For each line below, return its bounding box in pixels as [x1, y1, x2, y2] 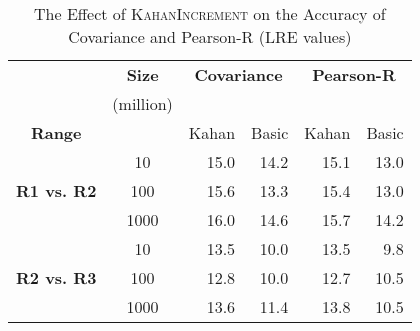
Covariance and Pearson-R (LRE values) [68, 25, 352, 48]
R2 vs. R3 [16, 266, 97, 289]
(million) [112, 92, 173, 115]
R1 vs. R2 [16, 179, 97, 202]
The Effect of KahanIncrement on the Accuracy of [34, 2, 386, 25]
